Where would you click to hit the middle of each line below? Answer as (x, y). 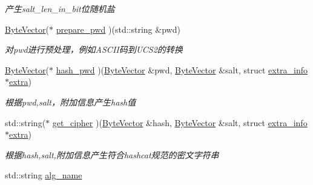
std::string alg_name (44, 175)
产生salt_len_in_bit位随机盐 (60, 8)
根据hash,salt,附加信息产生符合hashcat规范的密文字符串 (112, 154)
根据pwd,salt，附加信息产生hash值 (71, 102)
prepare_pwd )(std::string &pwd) (118, 29)
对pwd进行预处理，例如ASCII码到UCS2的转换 (94, 49)
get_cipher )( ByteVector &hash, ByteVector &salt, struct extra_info (180, 122)
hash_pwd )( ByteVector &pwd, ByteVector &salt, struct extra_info (182, 69)
